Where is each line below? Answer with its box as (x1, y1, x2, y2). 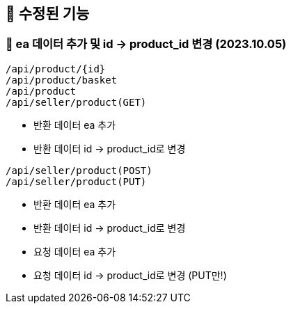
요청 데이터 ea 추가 (33, 245, 116, 257)
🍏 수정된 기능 (6, 5, 90, 22)
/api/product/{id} (6, 63, 106, 74)
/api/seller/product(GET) (6, 96, 147, 108)
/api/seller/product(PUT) (6, 175, 147, 187)
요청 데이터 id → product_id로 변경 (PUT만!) (33, 269, 227, 281)
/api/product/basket (6, 74, 118, 86)
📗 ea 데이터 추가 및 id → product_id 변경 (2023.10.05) (6, 37, 287, 51)
